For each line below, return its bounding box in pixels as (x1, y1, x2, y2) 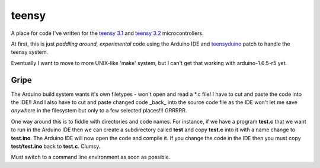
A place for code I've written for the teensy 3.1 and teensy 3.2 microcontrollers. (11, 30, 204, 37)
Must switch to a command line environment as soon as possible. (11, 154, 171, 161)
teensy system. (11, 49, 49, 56)
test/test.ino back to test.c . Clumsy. (11, 143, 101, 150)
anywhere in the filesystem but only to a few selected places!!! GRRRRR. (11, 107, 187, 114)
